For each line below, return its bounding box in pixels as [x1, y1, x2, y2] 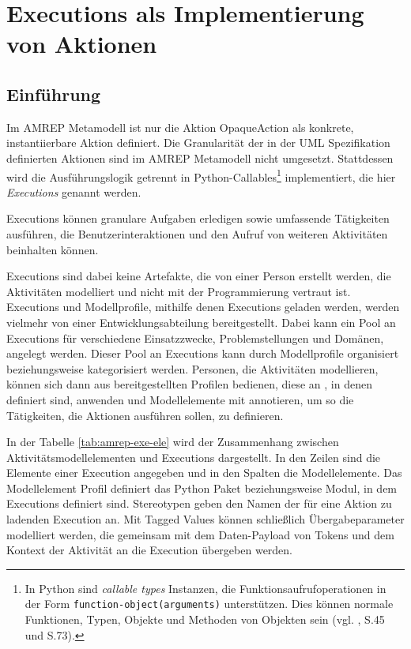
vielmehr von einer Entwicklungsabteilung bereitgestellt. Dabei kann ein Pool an [6, 313, 396, 330]
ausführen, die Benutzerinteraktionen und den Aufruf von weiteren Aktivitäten [6, 225, 388, 242]
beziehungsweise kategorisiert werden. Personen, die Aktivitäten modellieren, [6, 360, 379, 377]
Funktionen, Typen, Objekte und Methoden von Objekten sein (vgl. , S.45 [25, 611, 385, 628]
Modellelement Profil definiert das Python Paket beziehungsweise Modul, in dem [6, 479, 398, 496]
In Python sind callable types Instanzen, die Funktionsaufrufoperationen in [25, 580, 386, 596]
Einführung [6, 81, 101, 106]
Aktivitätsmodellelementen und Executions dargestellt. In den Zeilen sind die [6, 448, 381, 465]
